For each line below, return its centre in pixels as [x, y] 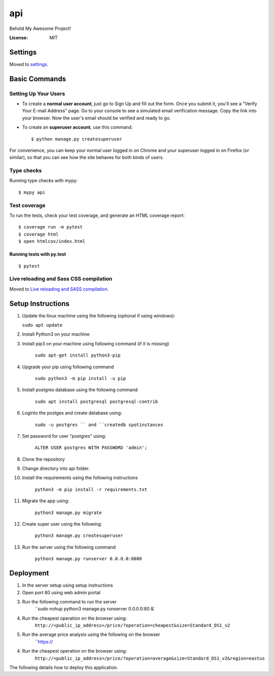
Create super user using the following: [62, 524]
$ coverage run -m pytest [51, 227]
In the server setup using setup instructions [67, 585]
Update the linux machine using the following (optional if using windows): [99, 315]
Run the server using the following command [69, 547]
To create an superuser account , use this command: [77, 127]
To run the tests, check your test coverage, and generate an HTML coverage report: [97, 215]
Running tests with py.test [38, 254]
